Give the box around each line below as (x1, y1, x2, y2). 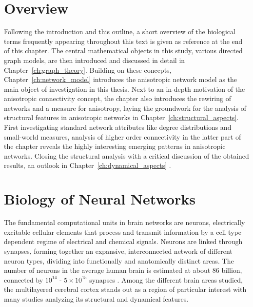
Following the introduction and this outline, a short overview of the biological (4, 26, 235, 37)
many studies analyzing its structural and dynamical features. (4, 293, 189, 304)
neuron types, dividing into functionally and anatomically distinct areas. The (4, 255, 234, 266)
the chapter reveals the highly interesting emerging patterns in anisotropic (4, 141, 226, 151)
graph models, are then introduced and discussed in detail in (4, 55, 185, 65)
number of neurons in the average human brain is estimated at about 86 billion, (4, 265, 242, 275)
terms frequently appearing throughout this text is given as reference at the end (4, 36, 243, 46)
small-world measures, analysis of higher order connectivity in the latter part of (4, 131, 241, 142)
